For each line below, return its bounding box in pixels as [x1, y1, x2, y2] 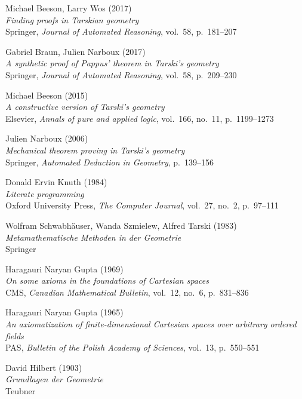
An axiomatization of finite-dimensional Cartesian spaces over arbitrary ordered [5, 318, 297, 330]
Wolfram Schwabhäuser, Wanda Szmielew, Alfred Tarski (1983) [5, 219, 237, 231]
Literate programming [5, 187, 84, 199]
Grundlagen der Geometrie [5, 373, 103, 385]
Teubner [5, 385, 36, 397]
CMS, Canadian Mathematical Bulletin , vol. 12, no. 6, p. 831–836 [5, 286, 249, 298]
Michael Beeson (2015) [5, 88, 88, 101]
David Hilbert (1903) [5, 361, 82, 373]
